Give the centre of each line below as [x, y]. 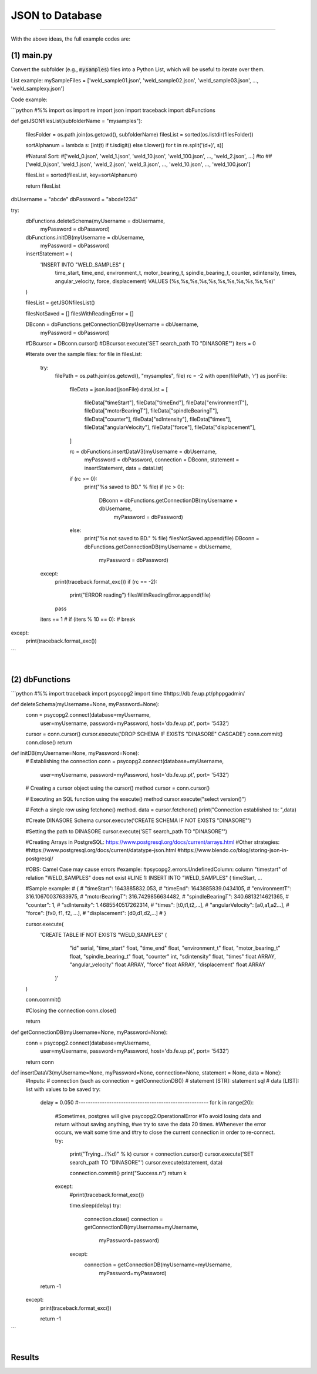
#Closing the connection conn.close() [71, 1010]
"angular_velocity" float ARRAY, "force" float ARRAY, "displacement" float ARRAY [167, 964]
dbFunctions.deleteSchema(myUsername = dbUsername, [95, 221]
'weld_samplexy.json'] [38, 89]
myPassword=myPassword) [133, 1273]
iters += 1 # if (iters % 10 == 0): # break [88, 619]
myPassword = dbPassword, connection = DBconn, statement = [162, 460]
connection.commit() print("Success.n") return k [128, 1173]
